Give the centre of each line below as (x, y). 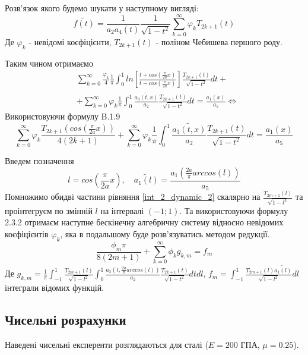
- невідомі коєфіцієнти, (70, 41)
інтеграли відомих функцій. (55, 287)
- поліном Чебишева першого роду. (219, 41)
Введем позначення (39, 161)
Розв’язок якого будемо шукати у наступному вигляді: (102, 8)
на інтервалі (122, 210)
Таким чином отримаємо (49, 63)
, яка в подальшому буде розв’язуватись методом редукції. (165, 233)
